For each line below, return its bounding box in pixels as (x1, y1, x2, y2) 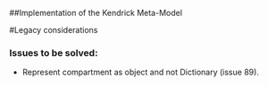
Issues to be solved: (9, 46, 98, 59)
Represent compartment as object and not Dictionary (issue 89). (21, 66, 259, 78)
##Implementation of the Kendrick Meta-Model (9, 8, 183, 18)
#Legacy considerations (9, 25, 98, 35)
